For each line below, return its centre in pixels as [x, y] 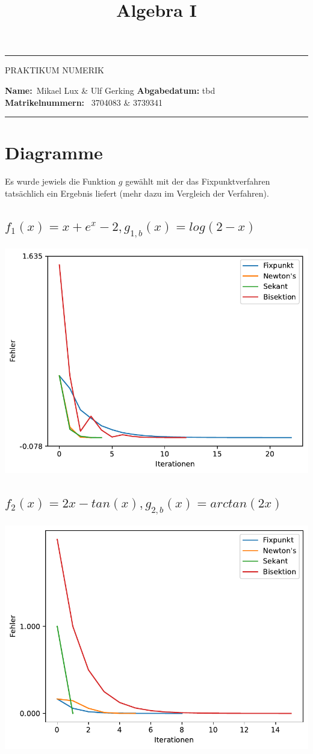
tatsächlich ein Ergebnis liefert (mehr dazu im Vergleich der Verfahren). [137, 193]
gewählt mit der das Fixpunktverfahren [198, 181]
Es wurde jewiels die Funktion [60, 181]
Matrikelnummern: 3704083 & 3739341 [84, 102]
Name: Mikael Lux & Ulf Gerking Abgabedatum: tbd [110, 90]
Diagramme [54, 152]
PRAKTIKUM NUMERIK [54, 70]
